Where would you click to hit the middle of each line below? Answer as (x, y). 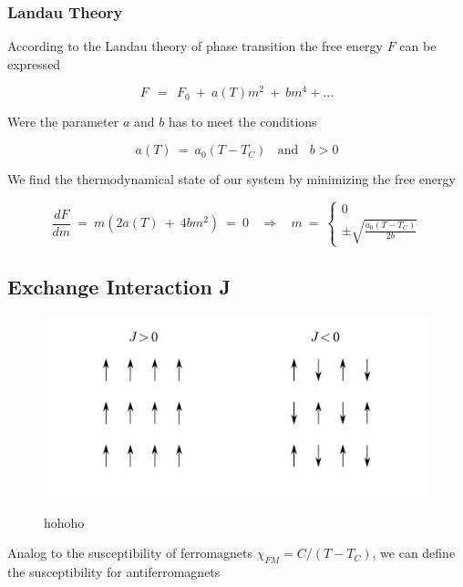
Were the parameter (63, 122)
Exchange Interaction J (119, 287)
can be (418, 46)
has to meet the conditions (242, 122)
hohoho (64, 522)
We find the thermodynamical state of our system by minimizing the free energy (231, 179)
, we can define (414, 553)
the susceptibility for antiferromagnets (114, 571)
